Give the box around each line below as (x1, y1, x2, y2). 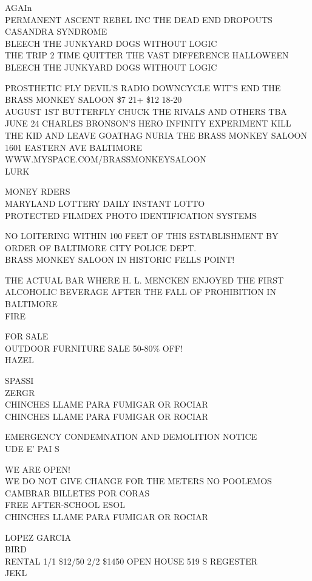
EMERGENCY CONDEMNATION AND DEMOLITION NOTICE (5, 430, 257, 443)
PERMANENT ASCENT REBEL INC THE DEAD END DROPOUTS (5, 13, 273, 26)
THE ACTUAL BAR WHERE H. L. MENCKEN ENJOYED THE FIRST (5, 273, 284, 286)
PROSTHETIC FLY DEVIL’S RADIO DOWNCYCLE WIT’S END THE (5, 81, 281, 94)
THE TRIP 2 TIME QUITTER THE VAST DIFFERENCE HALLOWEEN (5, 49, 289, 61)
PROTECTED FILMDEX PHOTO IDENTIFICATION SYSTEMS (5, 209, 257, 221)
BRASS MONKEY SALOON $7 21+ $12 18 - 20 (5, 93, 182, 106)
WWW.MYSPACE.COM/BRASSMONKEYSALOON (5, 153, 206, 165)
